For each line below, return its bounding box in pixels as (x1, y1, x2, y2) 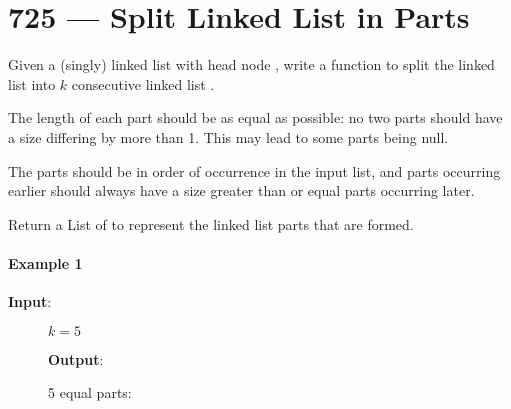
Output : (48, 348, 104, 369)
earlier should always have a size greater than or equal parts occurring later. (8, 180, 475, 201)
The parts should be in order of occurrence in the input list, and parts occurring (8, 160, 501, 181)
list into (8, 73, 56, 94)
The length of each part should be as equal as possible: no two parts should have (8, 107, 503, 128)
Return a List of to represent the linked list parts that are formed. (8, 213, 414, 234)
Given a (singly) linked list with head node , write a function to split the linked (8, 54, 495, 75)
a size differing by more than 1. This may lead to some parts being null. (8, 126, 449, 147)
